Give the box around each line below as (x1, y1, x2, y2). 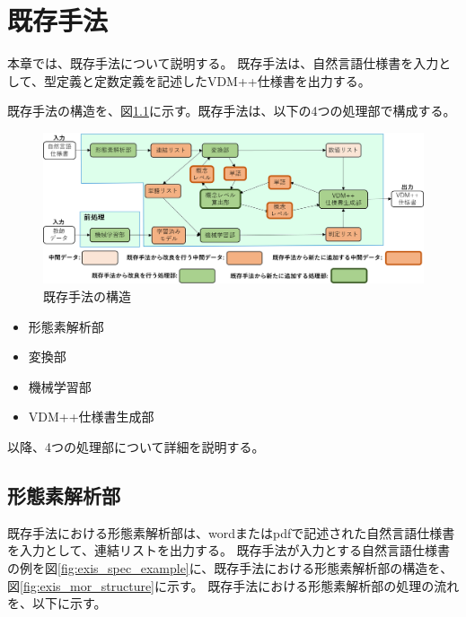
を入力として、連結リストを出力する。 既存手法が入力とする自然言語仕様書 (7, 541, 451, 560)
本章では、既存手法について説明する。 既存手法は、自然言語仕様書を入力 (7, 54, 439, 73)
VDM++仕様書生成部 (28, 407, 154, 426)
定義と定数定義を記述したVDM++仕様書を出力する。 (56, 71, 371, 90)
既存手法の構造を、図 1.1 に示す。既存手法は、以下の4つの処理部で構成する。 (7, 101, 456, 120)
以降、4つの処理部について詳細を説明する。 (7, 437, 265, 456)
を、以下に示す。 (7, 594, 107, 613)
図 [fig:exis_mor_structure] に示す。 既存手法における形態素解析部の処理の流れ (7, 576, 460, 595)
